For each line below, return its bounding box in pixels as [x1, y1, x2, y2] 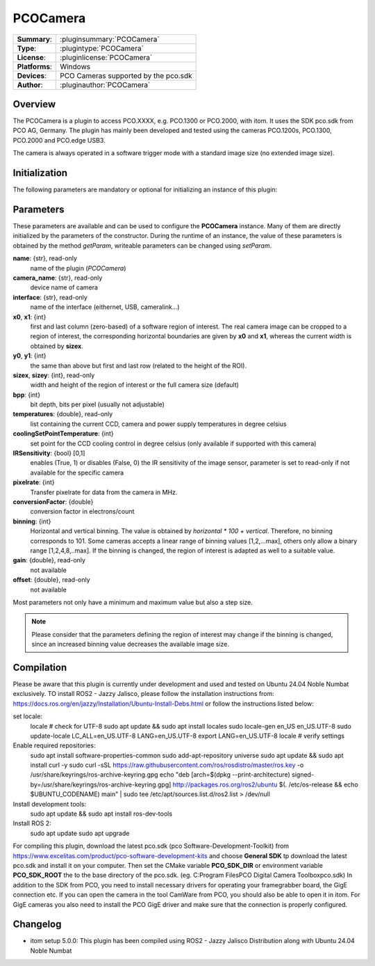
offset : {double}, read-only [12, 576, 90, 584]
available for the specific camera [30, 468, 124, 477]
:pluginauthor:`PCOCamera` [60, 80, 151, 90]
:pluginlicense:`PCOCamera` [60, 52, 153, 62]
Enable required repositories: [12, 741, 96, 750]
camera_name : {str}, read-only [12, 274, 103, 282]
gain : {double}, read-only [12, 556, 86, 564]
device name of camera [30, 283, 99, 292]
